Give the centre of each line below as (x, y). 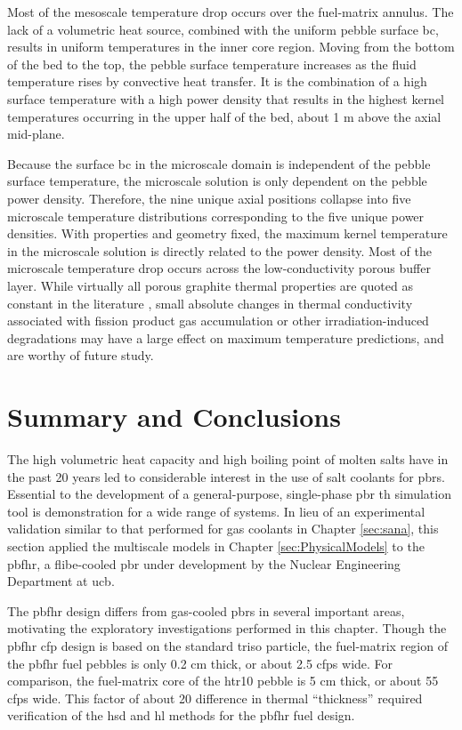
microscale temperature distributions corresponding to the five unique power (216, 216)
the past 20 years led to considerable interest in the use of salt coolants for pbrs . (226, 476)
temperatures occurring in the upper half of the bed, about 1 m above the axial (224, 116)
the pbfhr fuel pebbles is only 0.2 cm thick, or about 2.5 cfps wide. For (200, 663)
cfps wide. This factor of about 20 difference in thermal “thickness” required (215, 698)
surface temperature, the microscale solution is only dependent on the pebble (217, 181)
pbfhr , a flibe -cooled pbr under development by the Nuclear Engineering (204, 563)
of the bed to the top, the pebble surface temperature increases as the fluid (212, 64)
